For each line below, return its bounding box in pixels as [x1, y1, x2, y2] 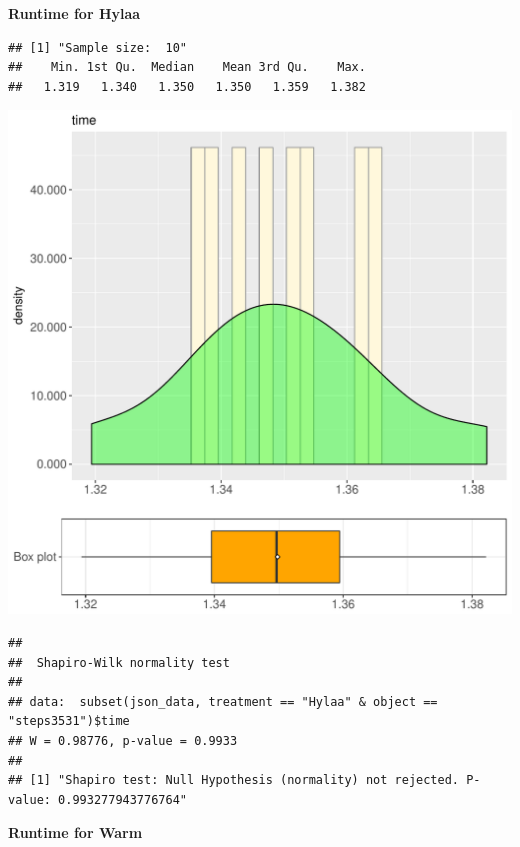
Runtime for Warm [8, 822, 143, 843]
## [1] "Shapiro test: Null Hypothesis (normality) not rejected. [8, 773, 460, 788]
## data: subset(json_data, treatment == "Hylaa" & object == [8, 694, 438, 709]
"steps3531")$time [8, 714, 130, 729]
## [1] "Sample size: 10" [8, 40, 187, 55]
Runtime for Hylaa [8, 3, 141, 23]
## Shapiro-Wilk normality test [8, 655, 230, 670]
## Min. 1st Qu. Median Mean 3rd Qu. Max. [8, 60, 366, 75]
